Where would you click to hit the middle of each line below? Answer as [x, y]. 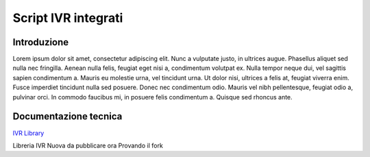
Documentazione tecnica [67, 117]
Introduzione [41, 42]
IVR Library [28, 133]
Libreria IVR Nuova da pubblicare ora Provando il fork [88, 145]
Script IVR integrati [68, 18]
